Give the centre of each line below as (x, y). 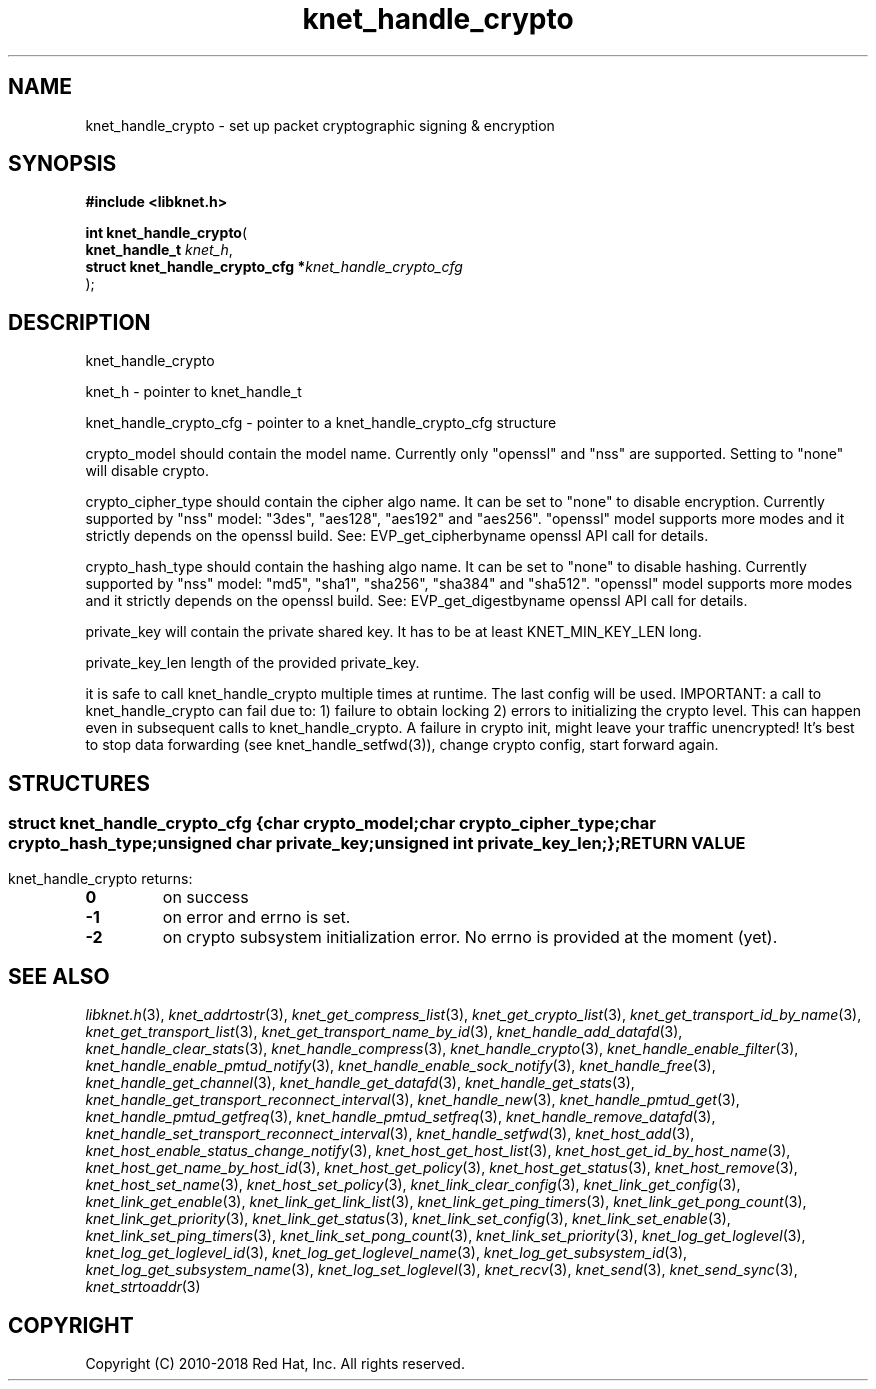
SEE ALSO (59, 976)
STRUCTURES (79, 783)
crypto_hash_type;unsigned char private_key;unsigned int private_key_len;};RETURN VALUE (377, 843)
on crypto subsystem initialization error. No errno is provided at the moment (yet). (470, 936)
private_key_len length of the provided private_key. (252, 663)
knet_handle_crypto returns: (100, 878)
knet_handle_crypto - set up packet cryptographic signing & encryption (320, 125)
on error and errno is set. (256, 916)
